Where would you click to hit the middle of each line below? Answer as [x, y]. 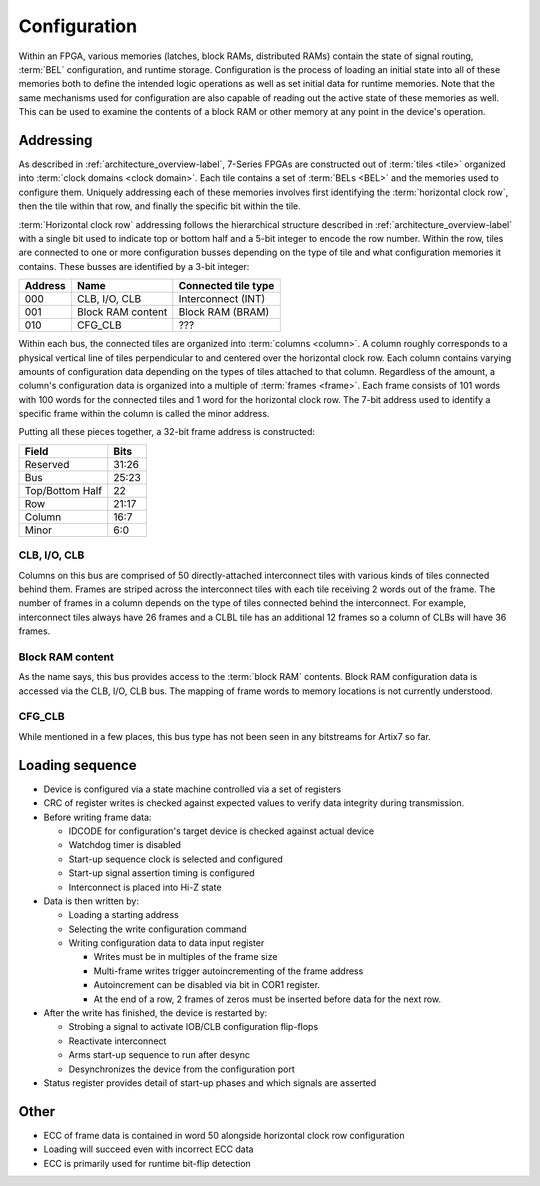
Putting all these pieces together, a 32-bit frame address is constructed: [166, 432]
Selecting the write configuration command [157, 929]
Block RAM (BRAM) [224, 312]
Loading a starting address [124, 915]
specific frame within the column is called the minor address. [144, 414]
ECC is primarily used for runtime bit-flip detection [147, 1163]
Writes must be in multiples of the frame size [185, 957]
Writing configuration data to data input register [166, 943]
